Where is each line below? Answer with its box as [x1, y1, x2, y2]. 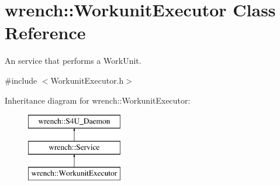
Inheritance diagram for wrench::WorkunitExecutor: [5, 94, 191, 106]
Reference [5, 20, 86, 44]
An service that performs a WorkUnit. [5, 54, 141, 67]
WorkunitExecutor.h [50, 74, 124, 86]
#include [5, 74, 37, 86]
